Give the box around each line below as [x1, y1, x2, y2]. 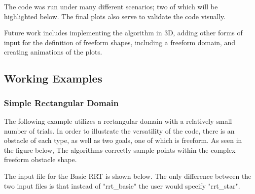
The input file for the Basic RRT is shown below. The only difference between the [4, 170, 252, 181]
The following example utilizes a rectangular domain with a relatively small [4, 115, 232, 126]
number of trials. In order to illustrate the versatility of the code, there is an [4, 125, 235, 136]
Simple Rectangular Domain [4, 96, 119, 109]
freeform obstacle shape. [4, 154, 77, 165]
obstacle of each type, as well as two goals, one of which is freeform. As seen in [4, 135, 242, 145]
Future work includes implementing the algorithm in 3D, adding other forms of [4, 28, 243, 38]
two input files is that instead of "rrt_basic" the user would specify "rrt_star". [4, 180, 240, 191]
